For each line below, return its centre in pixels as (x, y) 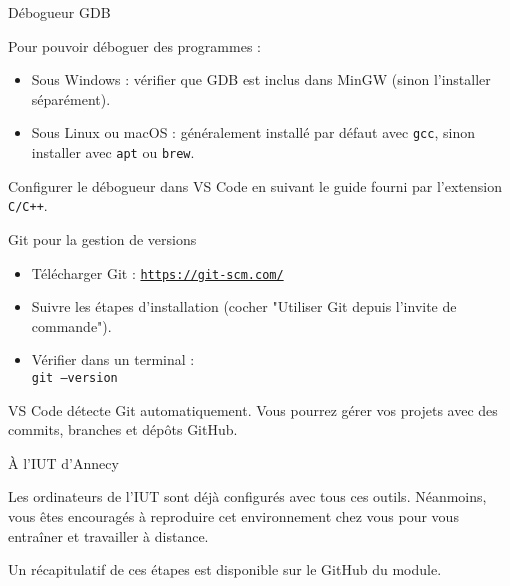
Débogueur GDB (59, 12)
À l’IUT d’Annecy (63, 462)
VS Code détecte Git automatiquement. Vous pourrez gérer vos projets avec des (253, 409)
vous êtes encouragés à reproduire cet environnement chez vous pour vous (233, 516)
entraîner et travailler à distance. (108, 535)
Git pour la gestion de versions (102, 238)
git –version (74, 377)
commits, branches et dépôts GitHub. (123, 429)
